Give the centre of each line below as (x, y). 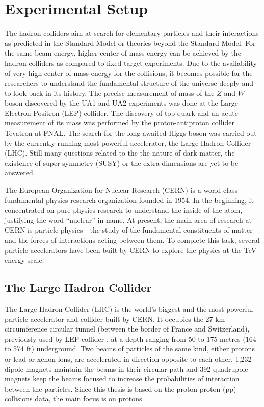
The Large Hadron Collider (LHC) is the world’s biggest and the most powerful (129, 308)
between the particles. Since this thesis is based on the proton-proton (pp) (121, 388)
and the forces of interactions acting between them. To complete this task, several (132, 240)
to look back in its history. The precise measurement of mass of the (110, 93)
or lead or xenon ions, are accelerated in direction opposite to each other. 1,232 (128, 358)
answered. (20, 173)
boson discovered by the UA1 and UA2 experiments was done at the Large (121, 103)
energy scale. (24, 260)
